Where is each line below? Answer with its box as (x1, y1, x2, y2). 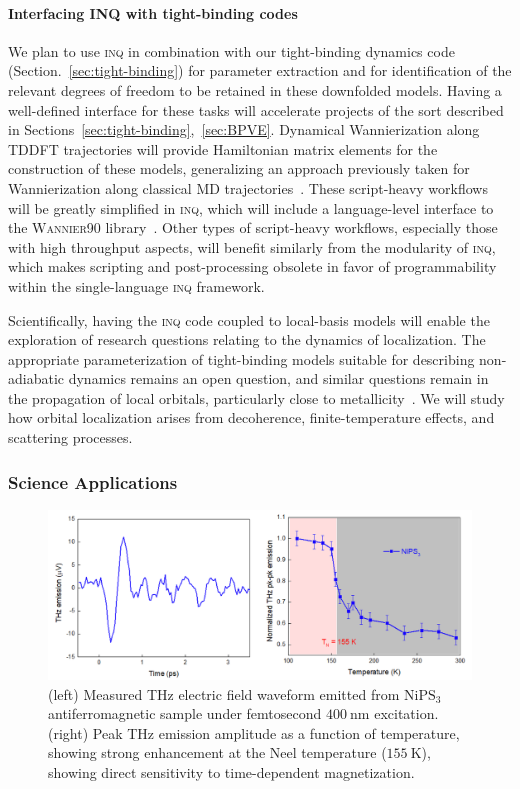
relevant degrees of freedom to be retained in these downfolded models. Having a (8, 79, 502, 100)
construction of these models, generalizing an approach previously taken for (8, 158, 470, 179)
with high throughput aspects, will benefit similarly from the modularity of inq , (8, 236, 496, 257)
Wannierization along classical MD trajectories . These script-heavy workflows (8, 177, 488, 198)
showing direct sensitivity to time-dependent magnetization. (48, 762, 415, 783)
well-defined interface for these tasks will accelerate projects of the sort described (8, 99, 504, 120)
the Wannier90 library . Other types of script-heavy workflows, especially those (8, 217, 498, 238)
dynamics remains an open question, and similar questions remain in (68, 368, 489, 389)
